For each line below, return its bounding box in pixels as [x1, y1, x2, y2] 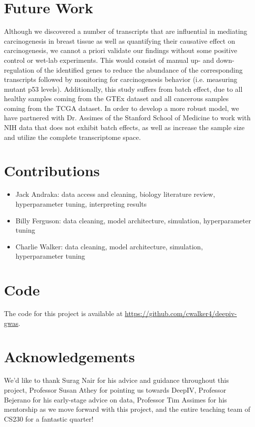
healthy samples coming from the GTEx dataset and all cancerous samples [4, 93, 229, 104]
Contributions [4, 160, 100, 181]
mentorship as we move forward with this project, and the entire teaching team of [4, 404, 251, 414]
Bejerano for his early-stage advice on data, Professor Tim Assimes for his [4, 394, 227, 404]
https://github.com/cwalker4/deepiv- [125, 308, 237, 319]
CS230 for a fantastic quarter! [4, 413, 94, 424]
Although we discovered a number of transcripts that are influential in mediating [4, 26, 248, 36]
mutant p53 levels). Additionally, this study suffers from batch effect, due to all [4, 83, 243, 94]
